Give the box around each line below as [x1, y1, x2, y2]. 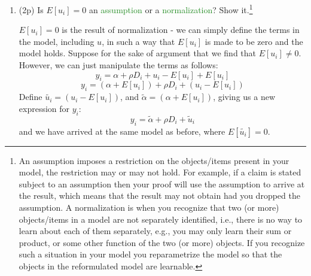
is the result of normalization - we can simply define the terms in [62, 23, 300, 36]
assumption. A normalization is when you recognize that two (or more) [19, 201, 279, 213]
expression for [19, 102, 70, 114]
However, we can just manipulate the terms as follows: [19, 59, 218, 71]
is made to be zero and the [205, 35, 303, 47]
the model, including [19, 35, 94, 47]
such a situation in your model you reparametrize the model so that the [19, 248, 282, 260]
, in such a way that [102, 35, 175, 47]
